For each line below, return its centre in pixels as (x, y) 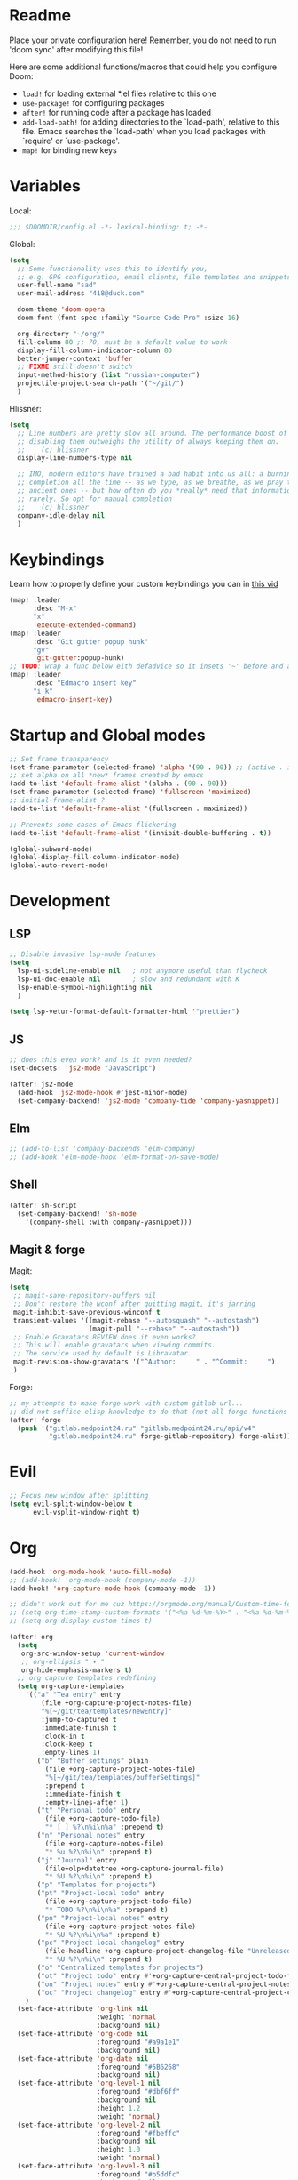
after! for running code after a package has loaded (116, 112)
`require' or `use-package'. (71, 141)
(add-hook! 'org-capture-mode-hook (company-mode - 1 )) (113, 1589)
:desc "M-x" (55, 609)
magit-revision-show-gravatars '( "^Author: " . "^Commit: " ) (144, 1362)
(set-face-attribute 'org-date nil (83, 2059)
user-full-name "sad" (57, 286)
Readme (40, 16)
